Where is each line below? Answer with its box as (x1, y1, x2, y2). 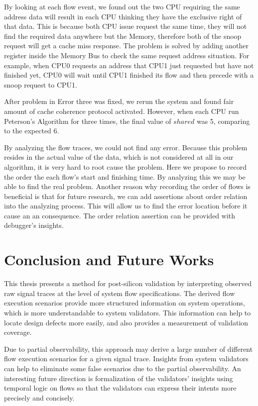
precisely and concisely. (4, 392, 75, 403)
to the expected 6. (4, 125, 59, 136)
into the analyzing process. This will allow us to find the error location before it (4, 201, 248, 211)
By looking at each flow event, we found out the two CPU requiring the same (4, 1, 240, 11)
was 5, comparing (196, 115, 250, 126)
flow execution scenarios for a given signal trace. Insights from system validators (4, 353, 249, 364)
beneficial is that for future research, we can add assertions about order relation (4, 191, 248, 201)
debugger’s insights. (4, 220, 64, 230)
